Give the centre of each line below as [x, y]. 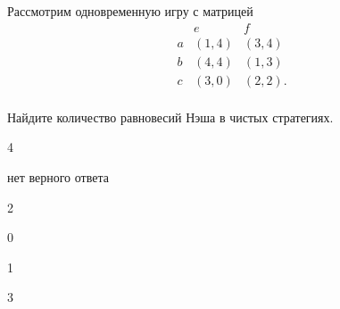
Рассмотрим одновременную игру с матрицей [130, 11]
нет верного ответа [58, 176]
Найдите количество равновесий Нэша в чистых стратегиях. [170, 117]
